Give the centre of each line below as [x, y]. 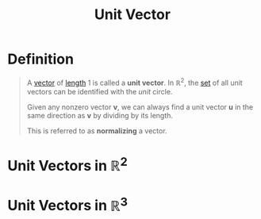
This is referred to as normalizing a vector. [97, 131]
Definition [41, 59]
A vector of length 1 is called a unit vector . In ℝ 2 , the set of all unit [134, 82]
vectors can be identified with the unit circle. [100, 91]
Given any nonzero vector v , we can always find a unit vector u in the [140, 107]
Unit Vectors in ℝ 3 [68, 204]
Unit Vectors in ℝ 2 [67, 164]
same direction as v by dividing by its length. [100, 115]
